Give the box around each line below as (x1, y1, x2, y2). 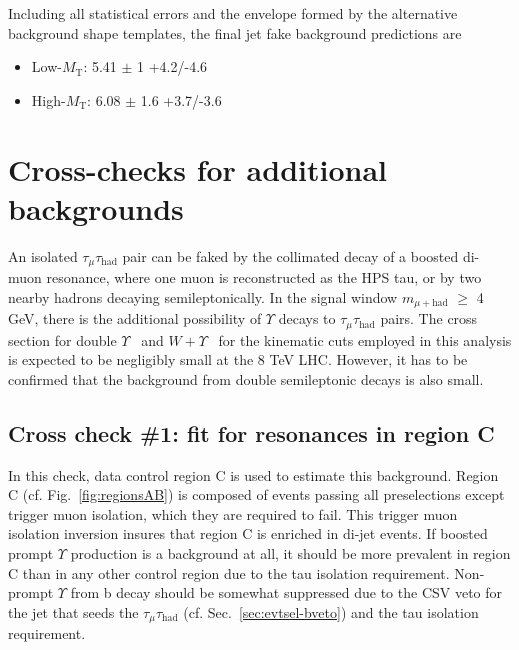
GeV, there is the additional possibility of (8, 308, 262, 329)
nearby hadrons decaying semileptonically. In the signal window (8, 286, 398, 307)
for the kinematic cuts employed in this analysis (218, 329, 512, 350)
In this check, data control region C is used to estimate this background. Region (8, 464, 499, 485)
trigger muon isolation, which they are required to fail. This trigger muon (8, 503, 458, 524)
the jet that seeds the (8, 601, 139, 622)
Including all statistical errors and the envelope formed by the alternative (8, 3, 458, 23)
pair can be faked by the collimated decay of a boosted (122, 245, 459, 266)
